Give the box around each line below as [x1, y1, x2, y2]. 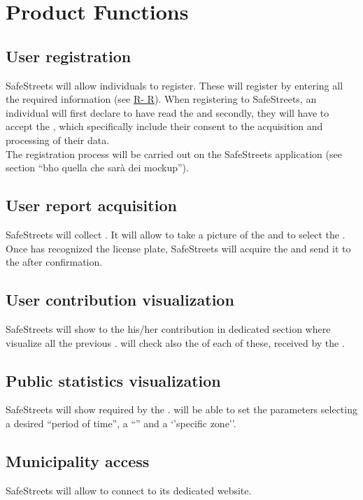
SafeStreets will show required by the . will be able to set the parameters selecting [6, 402, 357, 417]
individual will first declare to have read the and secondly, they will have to [6, 105, 329, 120]
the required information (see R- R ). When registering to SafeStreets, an [6, 92, 317, 106]
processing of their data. [6, 132, 110, 147]
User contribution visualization [6, 289, 234, 310]
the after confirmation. [6, 255, 103, 269]
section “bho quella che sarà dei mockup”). [6, 160, 189, 175]
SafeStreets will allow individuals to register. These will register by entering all [6, 78, 343, 92]
